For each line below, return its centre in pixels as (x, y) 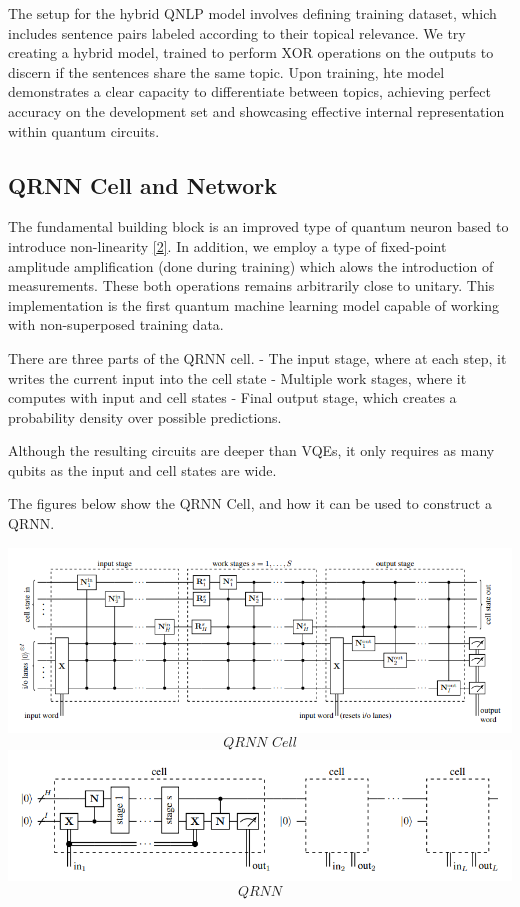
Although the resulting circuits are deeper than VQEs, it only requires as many (251, 450)
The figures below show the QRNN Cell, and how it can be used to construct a (250, 503)
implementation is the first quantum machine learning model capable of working (254, 304)
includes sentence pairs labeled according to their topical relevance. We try (237, 32)
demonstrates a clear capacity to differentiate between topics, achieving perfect (249, 91)
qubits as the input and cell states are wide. (142, 469)
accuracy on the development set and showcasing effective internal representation (256, 110)
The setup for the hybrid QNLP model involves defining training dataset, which (252, 13)
